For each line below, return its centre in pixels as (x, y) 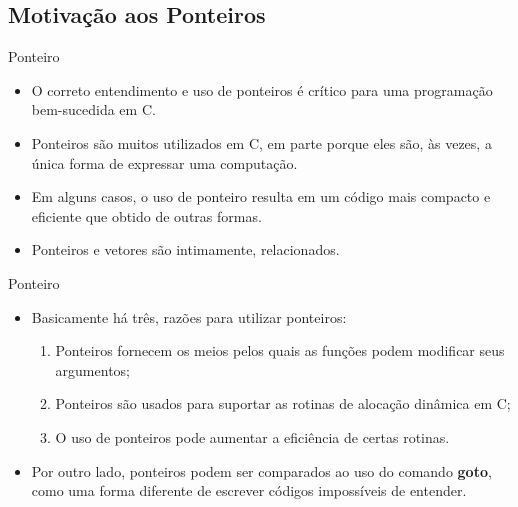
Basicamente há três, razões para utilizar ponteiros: (189, 316)
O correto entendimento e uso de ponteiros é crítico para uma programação (262, 89)
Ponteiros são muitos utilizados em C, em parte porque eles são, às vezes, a (261, 142)
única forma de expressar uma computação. (164, 162)
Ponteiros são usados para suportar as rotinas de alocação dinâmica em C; (283, 403)
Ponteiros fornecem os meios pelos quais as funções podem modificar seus (280, 350)
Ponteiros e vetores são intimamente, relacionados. (185, 249)
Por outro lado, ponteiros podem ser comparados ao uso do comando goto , (261, 470)
